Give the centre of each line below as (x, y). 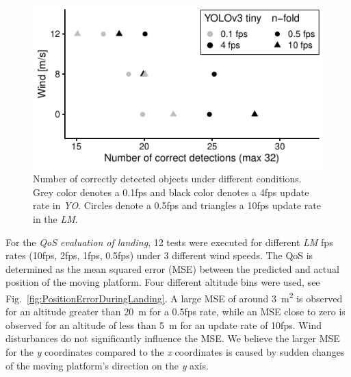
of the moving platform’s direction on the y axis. (107, 365)
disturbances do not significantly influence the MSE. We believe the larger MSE (173, 338)
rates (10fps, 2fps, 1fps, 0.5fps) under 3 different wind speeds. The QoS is (159, 255)
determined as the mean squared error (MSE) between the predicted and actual (172, 268)
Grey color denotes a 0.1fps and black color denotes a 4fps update (171, 192)
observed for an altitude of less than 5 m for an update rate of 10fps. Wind (164, 325)
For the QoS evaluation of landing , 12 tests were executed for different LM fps (169, 242)
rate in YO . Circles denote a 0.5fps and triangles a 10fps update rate (177, 205)
